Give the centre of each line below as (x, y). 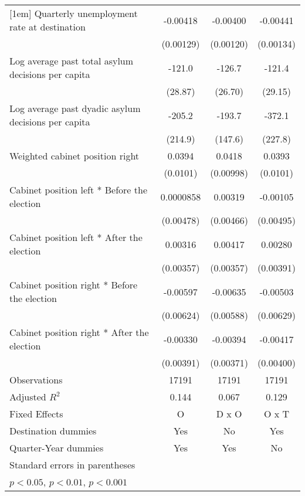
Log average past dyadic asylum (75, 108)
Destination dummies (53, 431)
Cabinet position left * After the (76, 237)
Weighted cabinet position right (74, 156)
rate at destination (48, 27)
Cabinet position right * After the (79, 332)
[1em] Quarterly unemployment (74, 13)
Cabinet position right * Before (74, 285)
